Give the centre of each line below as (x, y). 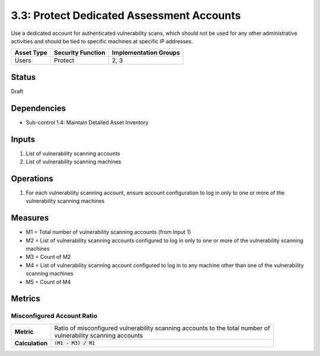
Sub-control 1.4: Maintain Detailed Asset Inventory (87, 122)
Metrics (26, 299)
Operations (32, 179)
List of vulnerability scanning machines (73, 162)
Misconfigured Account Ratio (54, 316)
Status (23, 77)
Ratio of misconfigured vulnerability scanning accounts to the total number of (162, 328)
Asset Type (31, 53)
